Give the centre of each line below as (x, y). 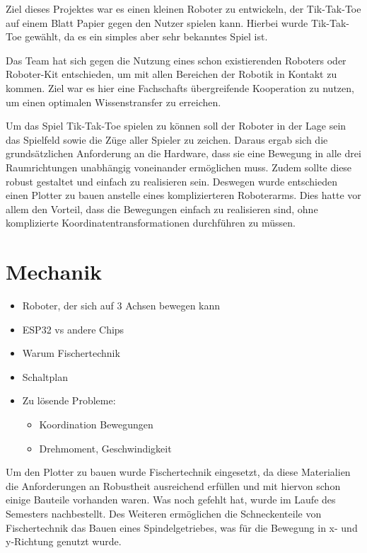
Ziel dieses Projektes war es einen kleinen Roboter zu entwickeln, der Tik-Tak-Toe (183, 8)
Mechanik (54, 272)
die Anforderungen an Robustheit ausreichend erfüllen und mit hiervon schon (173, 485)
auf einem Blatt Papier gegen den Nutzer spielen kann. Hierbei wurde (157, 22)
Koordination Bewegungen (96, 424)
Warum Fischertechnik (71, 353)
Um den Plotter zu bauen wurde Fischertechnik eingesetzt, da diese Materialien (178, 472)
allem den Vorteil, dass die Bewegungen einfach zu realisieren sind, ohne (162, 209)
